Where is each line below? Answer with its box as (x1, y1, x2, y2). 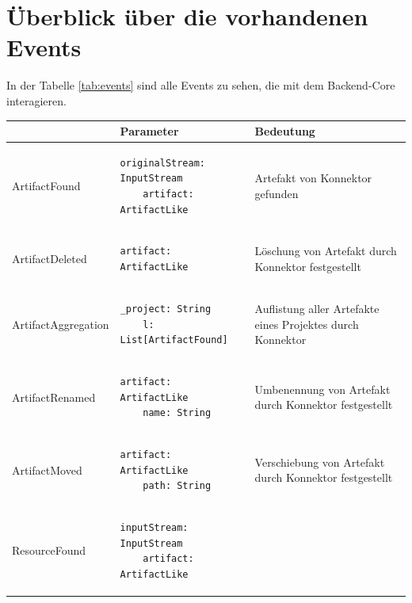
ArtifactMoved (12, 461, 82, 478)
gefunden (254, 185, 299, 202)
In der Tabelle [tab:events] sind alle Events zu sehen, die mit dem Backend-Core (6, 77, 395, 94)
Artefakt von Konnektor (254, 170, 372, 186)
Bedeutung (254, 123, 315, 139)
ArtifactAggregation (12, 315, 109, 332)
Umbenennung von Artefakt (254, 380, 391, 397)
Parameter (120, 123, 179, 139)
